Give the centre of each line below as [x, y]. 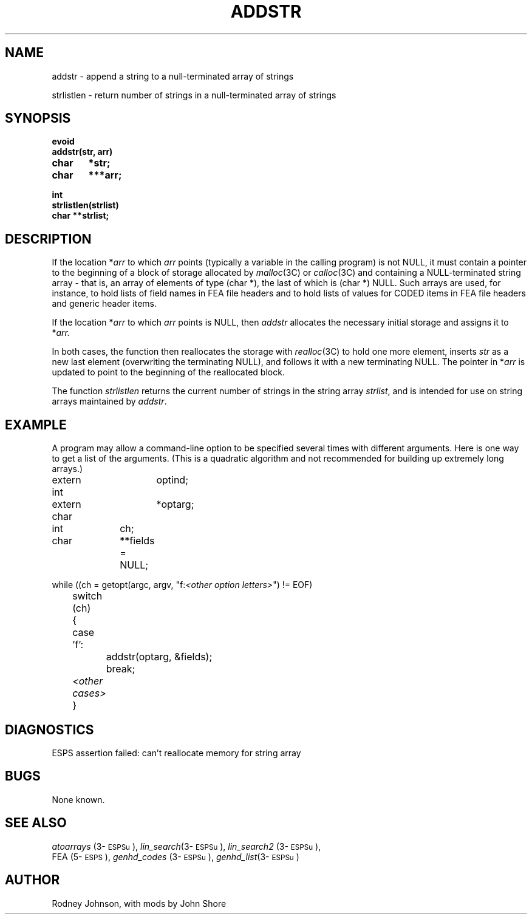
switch [87, 596]
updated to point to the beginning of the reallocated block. [168, 372]
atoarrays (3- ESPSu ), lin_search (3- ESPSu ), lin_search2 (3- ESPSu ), [186, 846]
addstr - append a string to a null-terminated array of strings [173, 76]
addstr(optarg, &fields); [159, 657]
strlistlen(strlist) [85, 205]
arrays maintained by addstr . [109, 401]
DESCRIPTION [48, 239]
